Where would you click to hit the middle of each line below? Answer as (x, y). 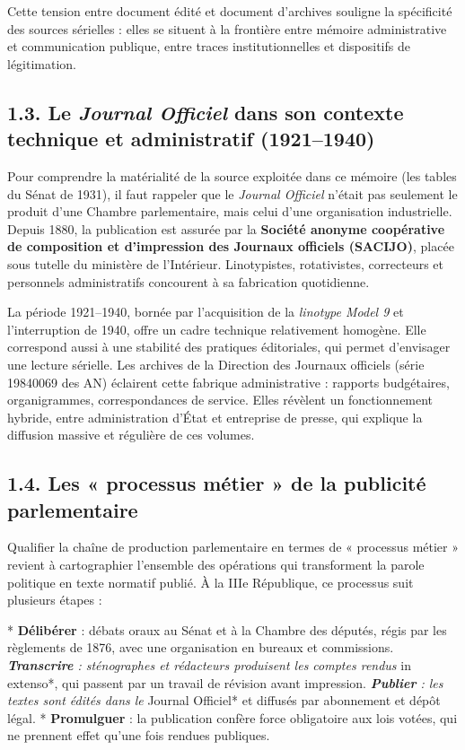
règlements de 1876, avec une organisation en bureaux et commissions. (201, 647)
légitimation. (42, 63)
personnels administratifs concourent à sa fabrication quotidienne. (189, 281)
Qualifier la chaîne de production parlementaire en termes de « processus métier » (233, 547)
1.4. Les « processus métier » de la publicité (217, 483)
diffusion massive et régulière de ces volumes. (131, 435)
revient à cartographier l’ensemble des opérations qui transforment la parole (216, 565)
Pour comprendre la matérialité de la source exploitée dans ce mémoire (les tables (232, 175)
